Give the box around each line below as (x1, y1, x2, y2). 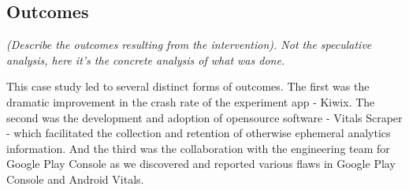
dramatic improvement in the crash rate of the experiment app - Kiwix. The (6, 93, 375, 110)
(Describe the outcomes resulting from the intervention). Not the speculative (6, 36, 372, 53)
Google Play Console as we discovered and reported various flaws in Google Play (6, 155, 396, 172)
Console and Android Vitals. (6, 170, 144, 187)
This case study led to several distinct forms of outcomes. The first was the (6, 78, 370, 95)
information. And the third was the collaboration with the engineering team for (6, 140, 390, 156)
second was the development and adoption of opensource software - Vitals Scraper (6, 109, 403, 125)
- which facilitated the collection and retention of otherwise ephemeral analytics (6, 125, 391, 141)
